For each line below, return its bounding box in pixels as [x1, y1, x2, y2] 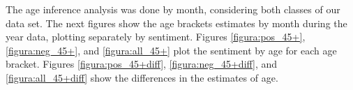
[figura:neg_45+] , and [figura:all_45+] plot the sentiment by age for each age [6, 43, 337, 57]
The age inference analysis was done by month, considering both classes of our [6, 2, 340, 16]
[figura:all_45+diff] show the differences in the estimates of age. [6, 70, 278, 84]
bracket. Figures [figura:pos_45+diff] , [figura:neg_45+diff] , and [6, 57, 278, 71]
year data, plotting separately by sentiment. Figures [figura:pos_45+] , [6, 29, 306, 44]
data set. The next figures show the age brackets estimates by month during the [6, 15, 347, 30]
